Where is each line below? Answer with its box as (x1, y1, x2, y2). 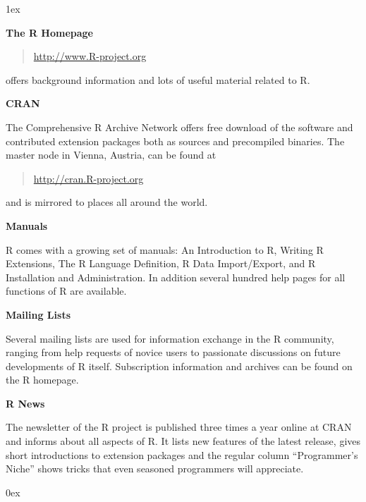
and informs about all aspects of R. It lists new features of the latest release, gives (6, 434, 361, 448)
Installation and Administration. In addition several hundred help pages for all (6, 269, 346, 284)
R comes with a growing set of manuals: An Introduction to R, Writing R (6, 242, 324, 257)
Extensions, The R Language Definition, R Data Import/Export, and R (6, 256, 316, 271)
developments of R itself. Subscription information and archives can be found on (6, 358, 353, 373)
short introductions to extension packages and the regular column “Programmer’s (6, 447, 358, 462)
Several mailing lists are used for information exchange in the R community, (6, 331, 334, 345)
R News (6, 396, 45, 410)
